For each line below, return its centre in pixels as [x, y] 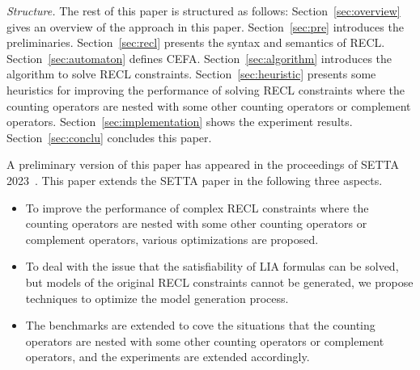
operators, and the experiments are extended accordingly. [168, 357]
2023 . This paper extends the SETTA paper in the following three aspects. [195, 180]
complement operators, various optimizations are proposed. [172, 239]
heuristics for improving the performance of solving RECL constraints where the [206, 89]
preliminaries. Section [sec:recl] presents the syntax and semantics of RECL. [196, 42]
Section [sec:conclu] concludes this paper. [109, 137]
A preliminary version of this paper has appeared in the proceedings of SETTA [203, 164]
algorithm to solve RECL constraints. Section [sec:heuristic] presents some [191, 74]
